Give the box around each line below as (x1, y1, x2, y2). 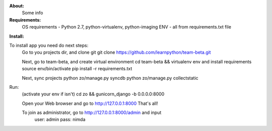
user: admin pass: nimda (34, 116, 86, 122)
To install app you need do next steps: (9, 42, 89, 48)
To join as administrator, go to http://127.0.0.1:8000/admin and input (22, 109, 162, 115)
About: (9, 3, 25, 9)
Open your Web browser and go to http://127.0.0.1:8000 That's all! (22, 100, 158, 106)
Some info (22, 10, 43, 16)
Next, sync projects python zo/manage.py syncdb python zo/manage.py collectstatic (22, 75, 198, 81)
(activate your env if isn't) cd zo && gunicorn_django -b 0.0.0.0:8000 (22, 91, 165, 97)
